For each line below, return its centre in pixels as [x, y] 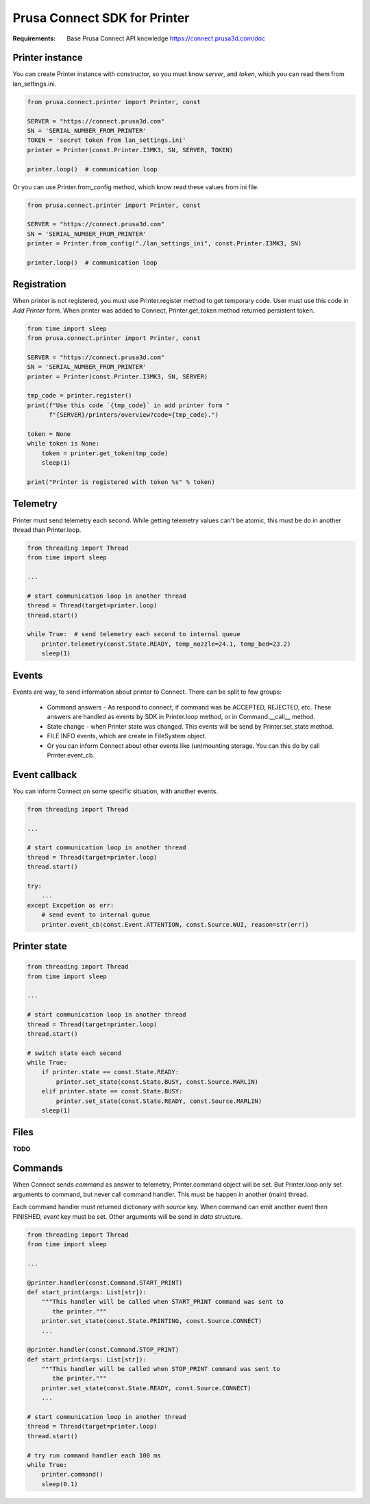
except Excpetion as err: [71, 905]
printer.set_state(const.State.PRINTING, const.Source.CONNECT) [152, 1321]
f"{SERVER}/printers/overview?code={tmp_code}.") [134, 415]
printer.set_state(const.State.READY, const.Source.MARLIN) [159, 1101]
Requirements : [34, 38]
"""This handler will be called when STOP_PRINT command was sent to [161, 1369]
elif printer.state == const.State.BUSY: [112, 1091]
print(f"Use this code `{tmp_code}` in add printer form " [128, 405]
